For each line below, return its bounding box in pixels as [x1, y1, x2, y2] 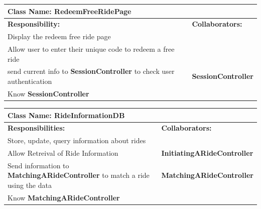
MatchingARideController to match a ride [8, 170, 150, 180]
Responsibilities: [8, 123, 65, 133]
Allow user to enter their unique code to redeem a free [8, 44, 175, 54]
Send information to [8, 160, 69, 170]
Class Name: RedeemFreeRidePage [8, 6, 132, 16]
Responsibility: [8, 19, 60, 29]
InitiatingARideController [161, 148, 253, 158]
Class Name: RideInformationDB [8, 110, 125, 120]
